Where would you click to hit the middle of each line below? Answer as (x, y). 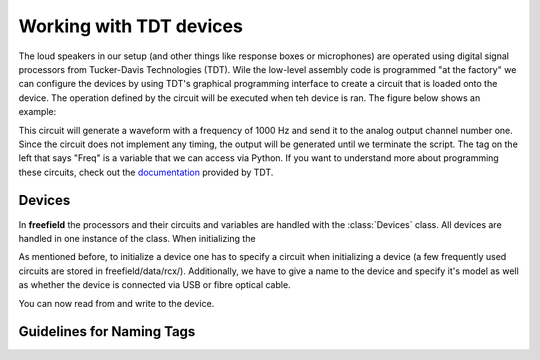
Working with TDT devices (131, 26)
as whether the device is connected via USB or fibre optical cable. (154, 285)
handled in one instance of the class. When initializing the (137, 238)
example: (37, 112)
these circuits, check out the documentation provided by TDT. (146, 172)
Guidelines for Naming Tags (107, 331)
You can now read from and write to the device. (116, 303)
